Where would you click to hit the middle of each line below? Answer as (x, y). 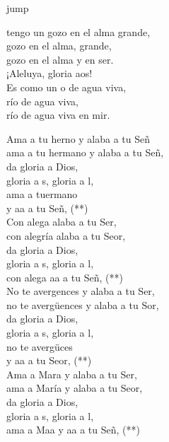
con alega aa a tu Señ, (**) (65, 277)
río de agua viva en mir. (58, 115)
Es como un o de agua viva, (66, 87)
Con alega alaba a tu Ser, (62, 222)
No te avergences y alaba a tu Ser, (81, 291)
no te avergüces (40, 346)
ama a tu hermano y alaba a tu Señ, (85, 152)
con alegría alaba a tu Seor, (66, 235)
